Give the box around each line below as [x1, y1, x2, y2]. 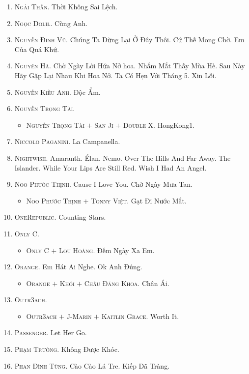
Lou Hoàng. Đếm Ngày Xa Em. [58, 245, 155, 255]
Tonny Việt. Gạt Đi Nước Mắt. [90, 195, 187, 205]
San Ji [94, 119, 113, 130]
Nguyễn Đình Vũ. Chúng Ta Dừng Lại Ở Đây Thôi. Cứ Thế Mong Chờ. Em [14, 34, 245, 45]
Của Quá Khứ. [14, 44, 59, 54]
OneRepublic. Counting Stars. [14, 212, 106, 222]
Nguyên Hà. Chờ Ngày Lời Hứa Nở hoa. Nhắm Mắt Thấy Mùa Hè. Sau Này [14, 60, 245, 71]
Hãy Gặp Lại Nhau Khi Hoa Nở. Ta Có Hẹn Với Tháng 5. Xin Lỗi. [14, 70, 217, 80]
